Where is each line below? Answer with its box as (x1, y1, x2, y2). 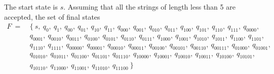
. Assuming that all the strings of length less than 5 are (63, 2, 236, 12)
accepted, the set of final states (4, 11, 100, 22)
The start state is (4, 2, 58, 12)
